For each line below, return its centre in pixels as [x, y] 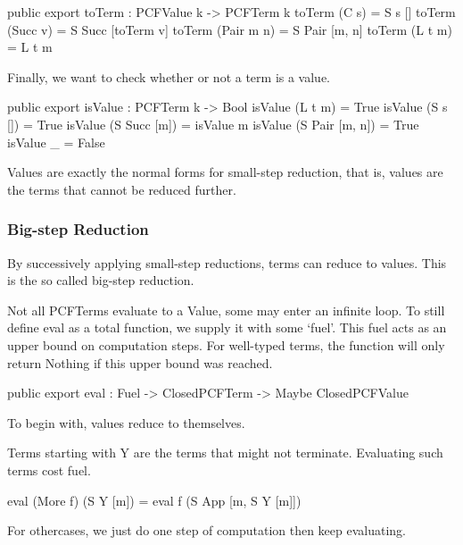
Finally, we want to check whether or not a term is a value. [169, 76]
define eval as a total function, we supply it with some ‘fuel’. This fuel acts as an [227, 327]
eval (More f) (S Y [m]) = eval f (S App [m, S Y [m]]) [154, 500]
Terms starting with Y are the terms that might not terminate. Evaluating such [225, 453]
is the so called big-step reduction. [101, 280]
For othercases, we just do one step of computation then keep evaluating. [207, 530]
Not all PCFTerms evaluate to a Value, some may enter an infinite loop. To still [226, 310]
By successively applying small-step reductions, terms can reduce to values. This [227, 262]
